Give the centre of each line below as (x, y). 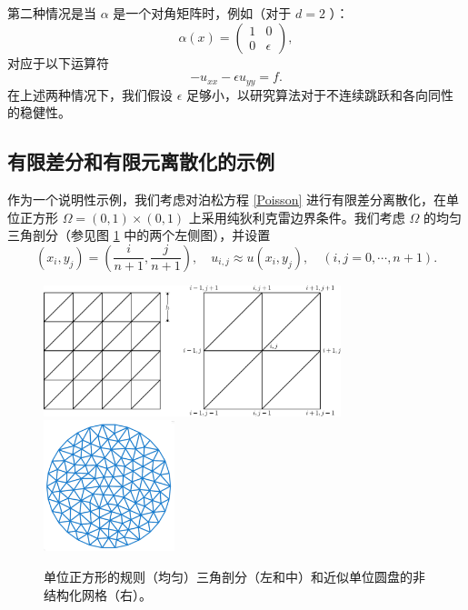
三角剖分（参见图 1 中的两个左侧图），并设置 (139, 235)
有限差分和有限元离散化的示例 (141, 161)
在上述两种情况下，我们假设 (90, 94)
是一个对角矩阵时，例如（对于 (202, 13)
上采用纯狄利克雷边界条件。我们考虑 (297, 217)
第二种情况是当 (52, 13)
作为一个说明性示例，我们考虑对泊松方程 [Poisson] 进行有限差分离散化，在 (227, 200)
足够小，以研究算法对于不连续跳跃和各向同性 (320, 94)
